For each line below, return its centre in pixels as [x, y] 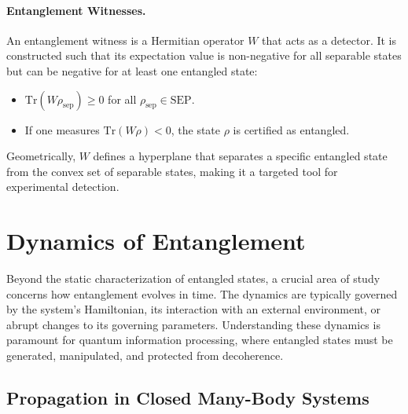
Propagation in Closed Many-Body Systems [188, 398]
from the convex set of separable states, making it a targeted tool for [172, 171]
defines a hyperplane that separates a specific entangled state [240, 156]
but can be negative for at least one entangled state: [132, 70]
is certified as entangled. [291, 129]
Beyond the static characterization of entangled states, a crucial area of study [193, 278]
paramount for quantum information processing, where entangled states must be [200, 340]
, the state [196, 129]
